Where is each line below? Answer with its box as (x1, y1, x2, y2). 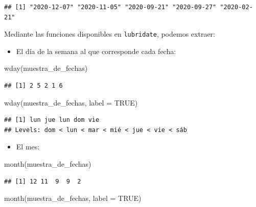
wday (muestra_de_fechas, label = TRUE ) (4, 97, 138, 108)
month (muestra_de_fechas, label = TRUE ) (4, 193, 142, 203)
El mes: (16, 141, 40, 152)
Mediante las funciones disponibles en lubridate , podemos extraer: (4, 29, 215, 39)
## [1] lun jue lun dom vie (4, 116, 100, 124)
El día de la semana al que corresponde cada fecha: (16, 45, 176, 56)
